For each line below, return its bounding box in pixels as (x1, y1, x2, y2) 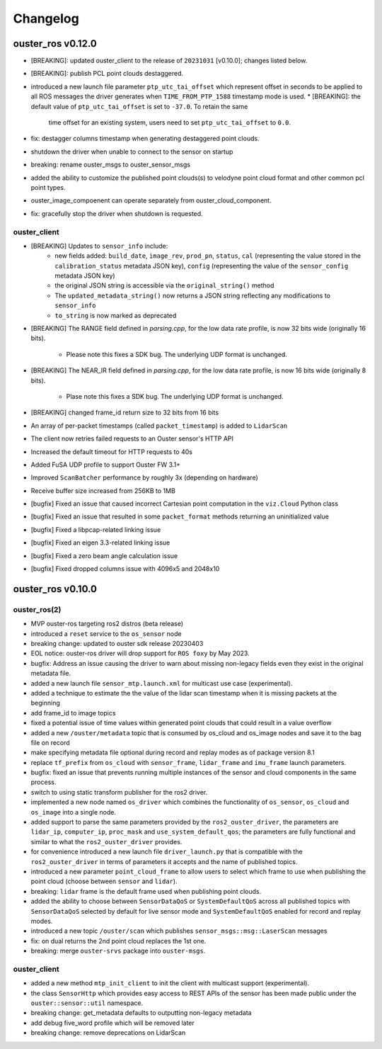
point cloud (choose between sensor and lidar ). (30, 877, 178, 885)
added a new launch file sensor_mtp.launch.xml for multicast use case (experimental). (30, 679, 293, 687)
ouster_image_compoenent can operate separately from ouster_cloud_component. (30, 196, 272, 205)
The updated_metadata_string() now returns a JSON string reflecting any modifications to (54, 291, 330, 300)
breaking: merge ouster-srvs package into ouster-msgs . (30, 946, 206, 956)
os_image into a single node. (30, 807, 117, 816)
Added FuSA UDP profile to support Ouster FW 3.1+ (30, 460, 180, 469)
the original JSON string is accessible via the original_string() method (54, 281, 274, 290)
